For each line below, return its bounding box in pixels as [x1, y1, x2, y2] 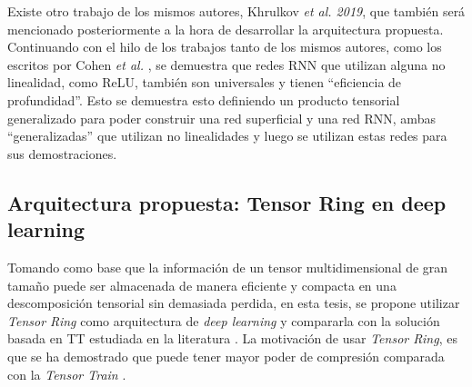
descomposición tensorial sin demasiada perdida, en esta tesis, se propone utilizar [7, 293, 460, 313]
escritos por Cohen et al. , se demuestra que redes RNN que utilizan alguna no [7, 55, 446, 74]
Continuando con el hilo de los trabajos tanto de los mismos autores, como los [7, 37, 442, 56]
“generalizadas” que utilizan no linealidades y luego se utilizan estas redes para [7, 126, 447, 145]
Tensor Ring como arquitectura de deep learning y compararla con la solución [7, 311, 440, 330]
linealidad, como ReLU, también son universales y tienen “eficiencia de [7, 73, 402, 92]
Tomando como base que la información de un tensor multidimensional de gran [7, 257, 448, 276]
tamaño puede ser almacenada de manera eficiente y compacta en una [7, 275, 397, 294]
